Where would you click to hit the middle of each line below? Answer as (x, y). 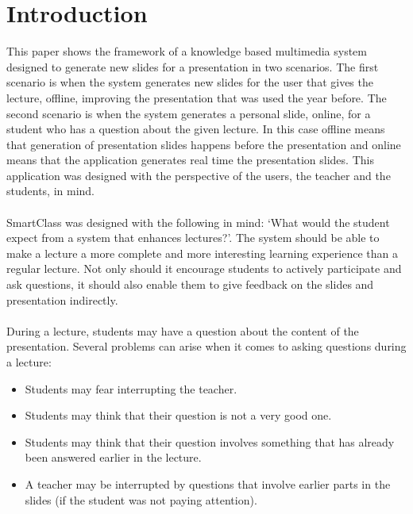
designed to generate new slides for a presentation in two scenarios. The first (193, 66)
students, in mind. (51, 191)
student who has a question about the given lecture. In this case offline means (196, 129)
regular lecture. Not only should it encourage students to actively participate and (204, 269)
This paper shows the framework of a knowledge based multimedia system (187, 51)
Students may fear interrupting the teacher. (131, 388)
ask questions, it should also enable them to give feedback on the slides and (190, 284)
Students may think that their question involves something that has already (210, 441)
